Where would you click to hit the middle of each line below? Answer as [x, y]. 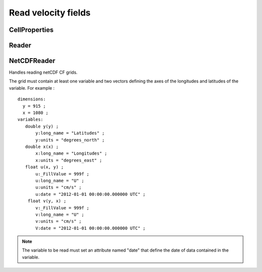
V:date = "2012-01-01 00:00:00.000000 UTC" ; [90, 228]
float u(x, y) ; [44, 167]
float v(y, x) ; [47, 201]
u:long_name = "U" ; [60, 180]
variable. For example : [32, 88]
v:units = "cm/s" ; [59, 221]
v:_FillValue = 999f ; [63, 208]
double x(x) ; [42, 147]
